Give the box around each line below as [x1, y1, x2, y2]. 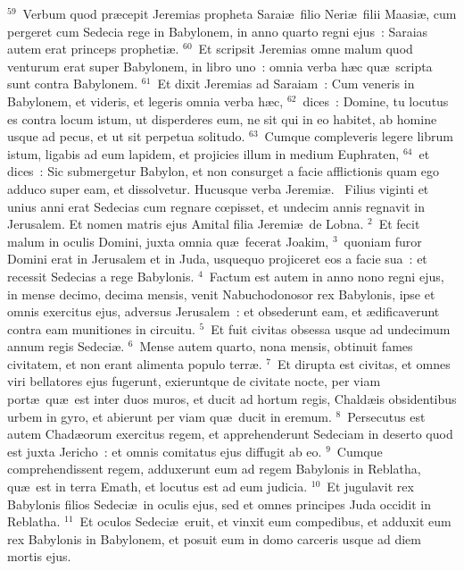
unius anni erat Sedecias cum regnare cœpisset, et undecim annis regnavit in [7, 197, 425, 215]
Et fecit [378, 214, 420, 233]
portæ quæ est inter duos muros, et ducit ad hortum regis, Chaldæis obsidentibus [7, 390, 457, 408]
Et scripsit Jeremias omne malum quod [198, 39, 413, 58]
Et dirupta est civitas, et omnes [277, 354, 451, 373]
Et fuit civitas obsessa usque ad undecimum [211, 319, 451, 338]
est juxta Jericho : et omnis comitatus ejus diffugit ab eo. [7, 441, 322, 460]
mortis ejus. [7, 547, 71, 566]
